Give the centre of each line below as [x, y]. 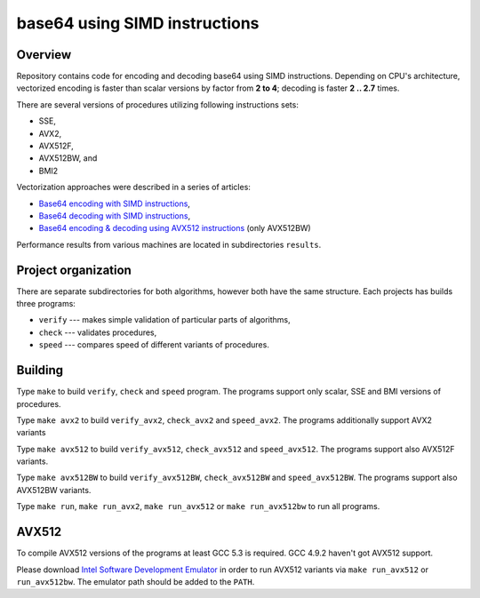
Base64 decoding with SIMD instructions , [115, 215]
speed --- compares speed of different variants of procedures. [154, 345]
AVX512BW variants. [54, 490]
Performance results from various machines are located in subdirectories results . [169, 244]
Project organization [74, 270]
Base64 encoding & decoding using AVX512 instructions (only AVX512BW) [175, 228]
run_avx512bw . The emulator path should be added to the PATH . [136, 581]
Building [40, 370]
